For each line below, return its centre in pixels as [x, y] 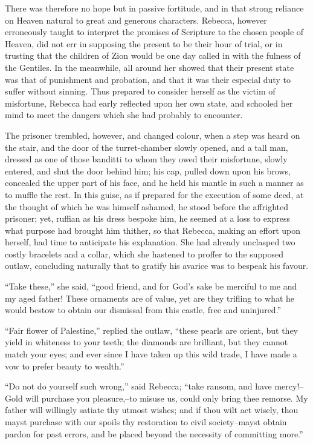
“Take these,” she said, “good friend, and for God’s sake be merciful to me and [151, 286]
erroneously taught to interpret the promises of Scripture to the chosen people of [154, 32]
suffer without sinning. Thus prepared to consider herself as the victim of [140, 91]
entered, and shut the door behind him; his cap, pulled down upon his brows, [148, 171]
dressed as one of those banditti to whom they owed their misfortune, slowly [146, 159]
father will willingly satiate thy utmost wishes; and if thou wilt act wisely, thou [152, 410]
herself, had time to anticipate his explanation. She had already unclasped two [150, 242]
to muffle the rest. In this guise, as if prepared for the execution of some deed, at [154, 194]
